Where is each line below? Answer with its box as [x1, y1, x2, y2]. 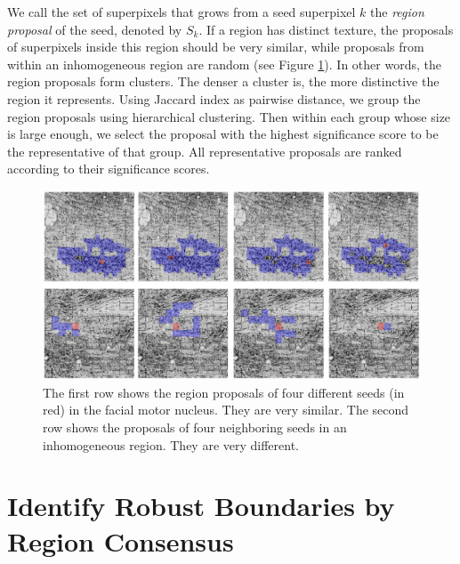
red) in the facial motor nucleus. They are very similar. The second [43, 400, 409, 419]
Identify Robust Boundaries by [7, 487, 395, 524]
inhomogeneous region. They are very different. [43, 435, 300, 454]
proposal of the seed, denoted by [7, 20, 182, 38]
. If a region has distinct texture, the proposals [198, 20, 454, 38]
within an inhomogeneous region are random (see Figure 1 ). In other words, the [7, 54, 441, 73]
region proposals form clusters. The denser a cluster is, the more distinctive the [7, 72, 440, 91]
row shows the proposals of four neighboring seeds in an [43, 417, 347, 436]
